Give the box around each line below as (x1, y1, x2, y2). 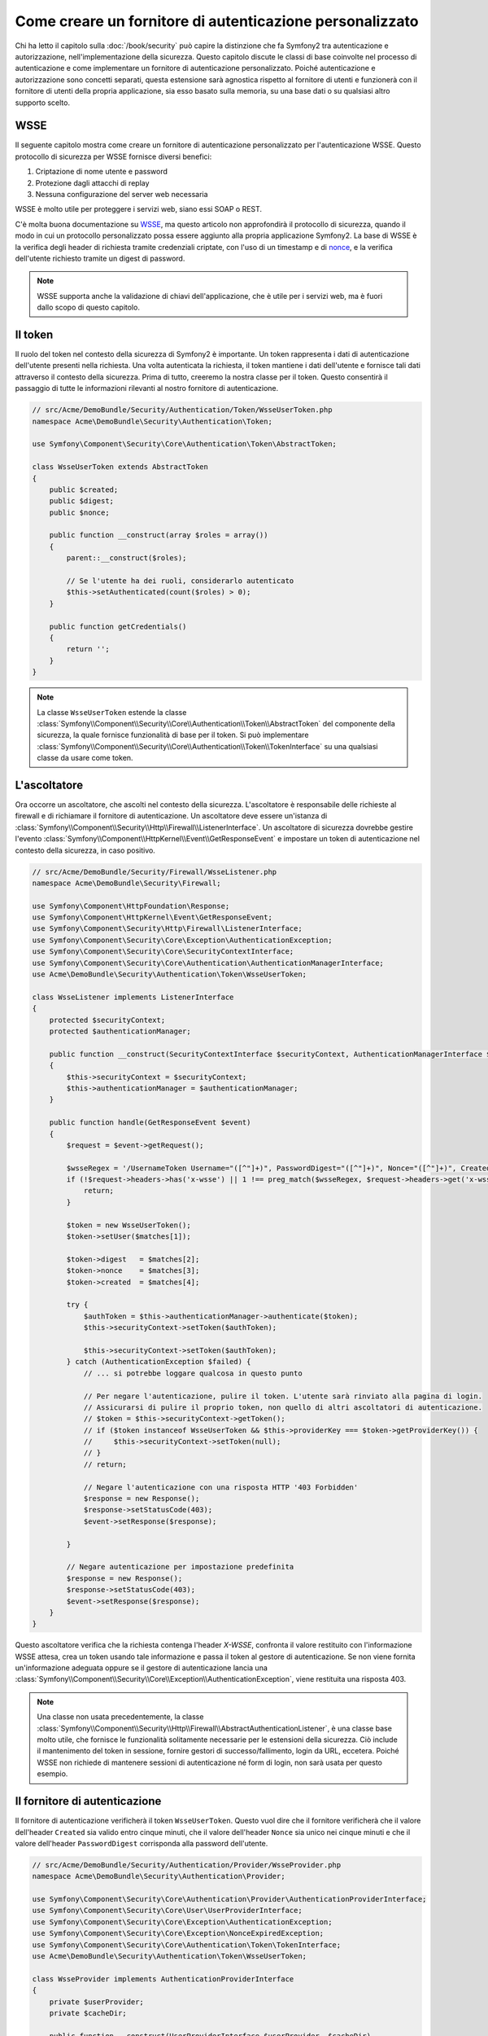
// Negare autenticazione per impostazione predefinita (66, 1562, 294, 1572)
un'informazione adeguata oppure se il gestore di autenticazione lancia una (15, 1663, 268, 1673)
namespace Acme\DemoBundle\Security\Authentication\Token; (32, 416, 272, 426)
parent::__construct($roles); (66, 554, 187, 563)
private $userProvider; (49, 1997, 144, 2007)
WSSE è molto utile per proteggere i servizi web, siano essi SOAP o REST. (15, 204, 263, 214)
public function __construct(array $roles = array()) (49, 530, 268, 540)
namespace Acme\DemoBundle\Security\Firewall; (32, 878, 221, 888)
